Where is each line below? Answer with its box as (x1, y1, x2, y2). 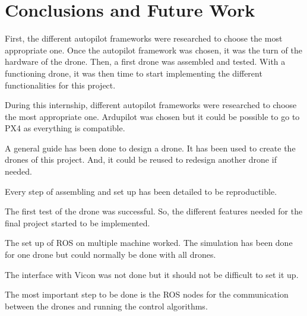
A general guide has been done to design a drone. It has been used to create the (5, 141, 296, 154)
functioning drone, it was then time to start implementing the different (5, 67, 262, 79)
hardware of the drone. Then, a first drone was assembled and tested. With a (5, 55, 286, 68)
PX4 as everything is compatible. (5, 122, 125, 134)
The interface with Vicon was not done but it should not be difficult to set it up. (5, 268, 299, 280)
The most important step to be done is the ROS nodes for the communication (5, 288, 289, 301)
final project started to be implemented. (5, 216, 150, 229)
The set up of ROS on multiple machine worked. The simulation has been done (5, 236, 293, 249)
